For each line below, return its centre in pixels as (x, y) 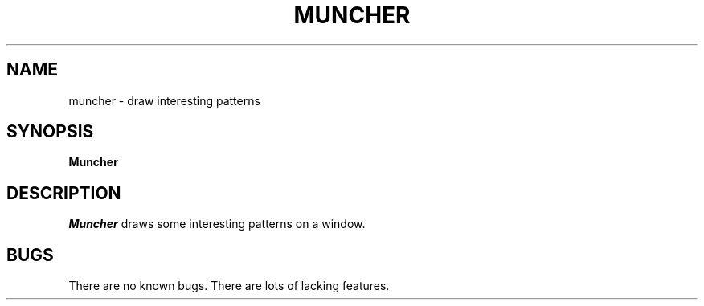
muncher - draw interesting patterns (164, 100)
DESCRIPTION (64, 193)
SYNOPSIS (50, 132)
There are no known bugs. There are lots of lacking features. (229, 286)
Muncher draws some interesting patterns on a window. (217, 224)
